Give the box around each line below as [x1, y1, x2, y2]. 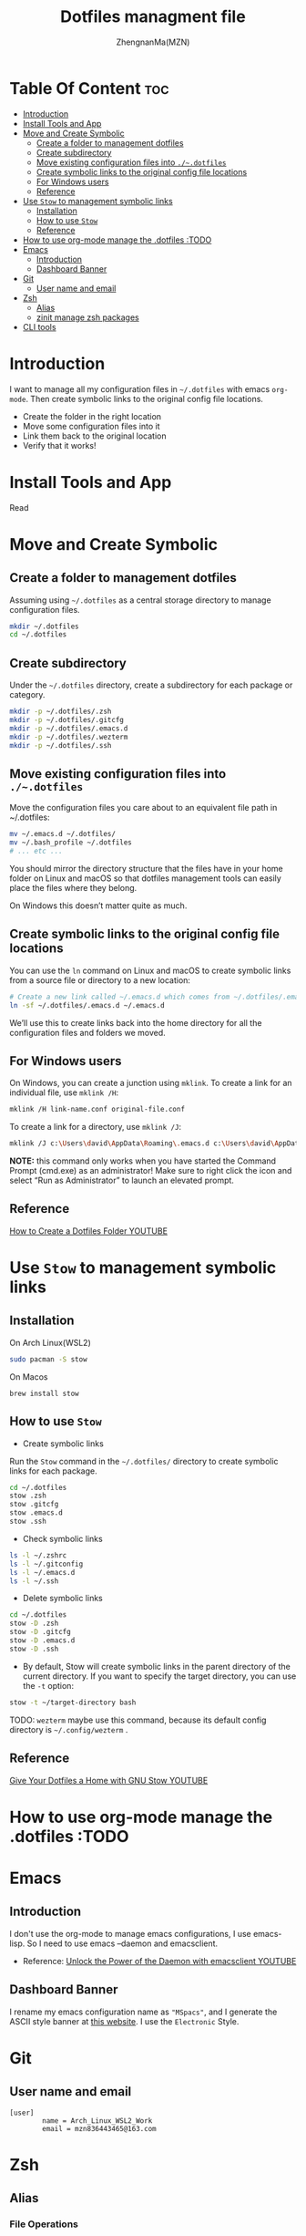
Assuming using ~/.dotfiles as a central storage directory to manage [9, 595, 271, 606]
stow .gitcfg [9, 1500, 59, 1509]
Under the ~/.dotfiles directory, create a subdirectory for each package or [9, 679, 293, 690]
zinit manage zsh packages [36, 312, 139, 323]
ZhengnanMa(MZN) [116, 36, 190, 47]
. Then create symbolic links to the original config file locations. [25, 393, 264, 404]
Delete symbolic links [22, 1593, 103, 1604]
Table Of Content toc [9, 78, 170, 98]
